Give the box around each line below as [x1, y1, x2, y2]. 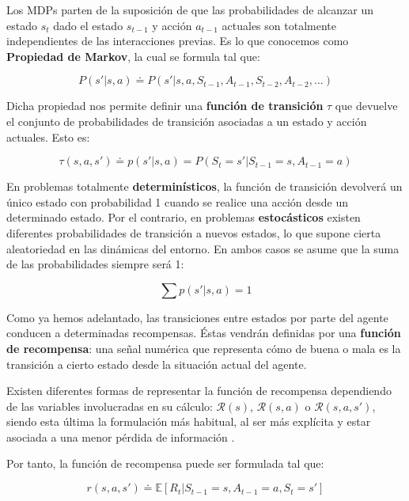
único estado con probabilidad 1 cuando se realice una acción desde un [6, 193, 348, 210]
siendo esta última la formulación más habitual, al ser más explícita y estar [6, 413, 371, 430]
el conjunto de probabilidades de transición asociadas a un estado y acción [6, 112, 367, 129]
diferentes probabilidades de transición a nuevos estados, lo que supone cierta [6, 224, 381, 241]
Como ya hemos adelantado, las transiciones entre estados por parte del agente [6, 309, 388, 325]
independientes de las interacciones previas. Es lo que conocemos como [6, 32, 349, 49]
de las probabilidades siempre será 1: [6, 256, 184, 272]
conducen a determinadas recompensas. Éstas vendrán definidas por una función [6, 325, 401, 341]
